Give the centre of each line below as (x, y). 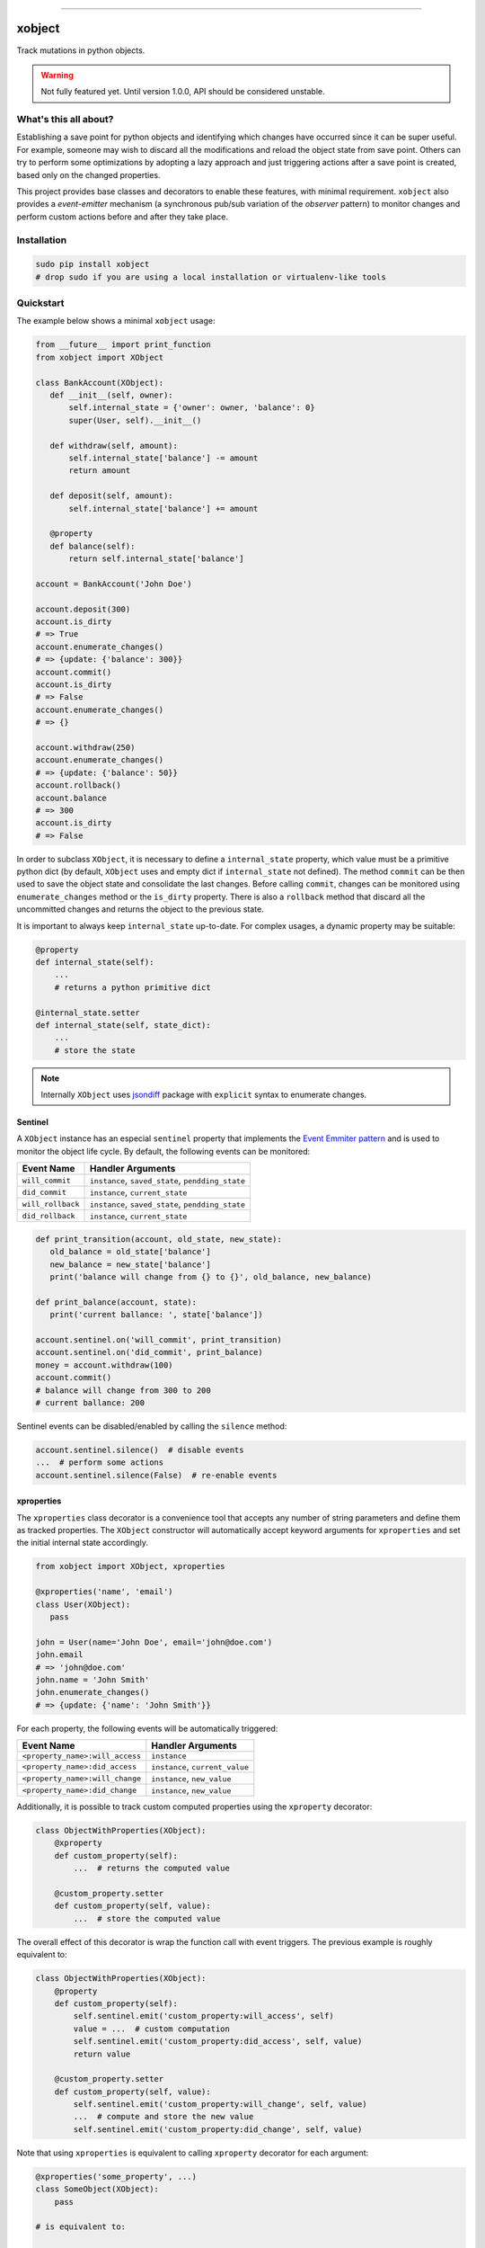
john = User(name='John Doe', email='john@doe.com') (154, 1642)
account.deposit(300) (83, 609)
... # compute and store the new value (163, 2117)
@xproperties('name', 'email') (105, 1592)
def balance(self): (93, 546)
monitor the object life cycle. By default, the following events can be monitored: (163, 1151)
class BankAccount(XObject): (100, 383)
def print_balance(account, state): (116, 1302)
